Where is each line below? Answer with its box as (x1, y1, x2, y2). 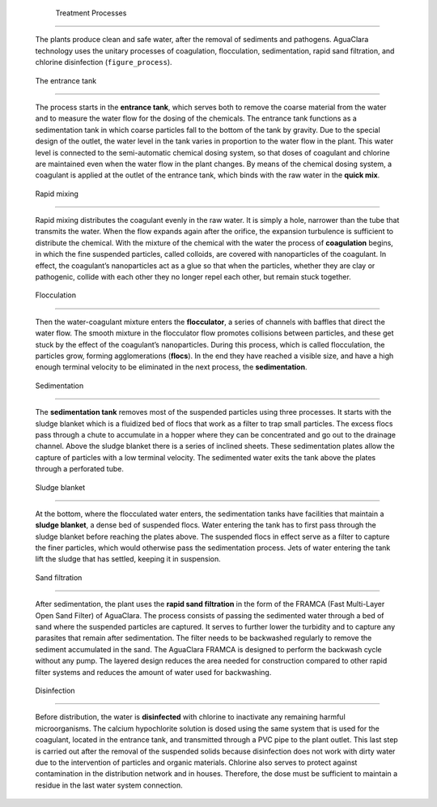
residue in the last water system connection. (35, 780, 183, 790)
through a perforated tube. (35, 464, 125, 474)
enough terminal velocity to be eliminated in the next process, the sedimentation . (35, 362, 308, 372)
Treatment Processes (55, 8, 127, 18)
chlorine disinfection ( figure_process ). (35, 58, 173, 67)
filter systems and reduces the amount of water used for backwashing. (35, 667, 272, 677)
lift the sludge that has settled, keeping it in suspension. (35, 554, 222, 564)
